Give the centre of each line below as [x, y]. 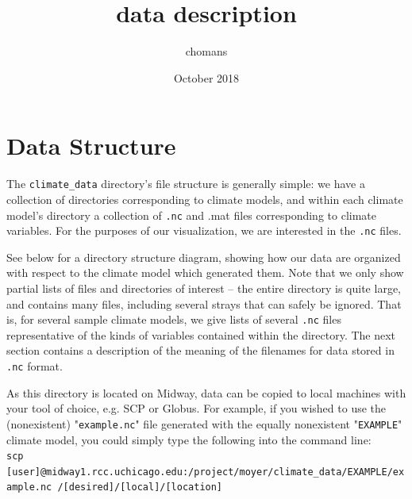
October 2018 [206, 77]
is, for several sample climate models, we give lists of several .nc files [174, 319]
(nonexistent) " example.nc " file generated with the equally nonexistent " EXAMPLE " [204, 423]
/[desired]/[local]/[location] [140, 487]
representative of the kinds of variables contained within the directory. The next [201, 334]
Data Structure [91, 146]
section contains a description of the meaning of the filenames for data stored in [200, 350]
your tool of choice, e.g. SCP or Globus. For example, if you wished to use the [196, 408]
